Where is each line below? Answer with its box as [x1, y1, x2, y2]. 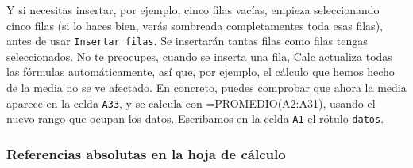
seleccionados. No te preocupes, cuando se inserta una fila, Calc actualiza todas [6, 48, 392, 64]
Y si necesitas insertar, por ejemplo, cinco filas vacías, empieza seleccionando [6, 2, 380, 17]
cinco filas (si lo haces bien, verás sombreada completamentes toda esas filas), [6, 17, 383, 33]
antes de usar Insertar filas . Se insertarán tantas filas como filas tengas [6, 32, 368, 49]
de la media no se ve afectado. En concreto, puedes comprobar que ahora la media [6, 79, 407, 96]
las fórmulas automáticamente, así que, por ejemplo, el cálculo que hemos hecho [6, 63, 395, 80]
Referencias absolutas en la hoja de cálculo [6, 143, 286, 163]
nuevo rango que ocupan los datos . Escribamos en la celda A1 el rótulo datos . [6, 110, 384, 127]
